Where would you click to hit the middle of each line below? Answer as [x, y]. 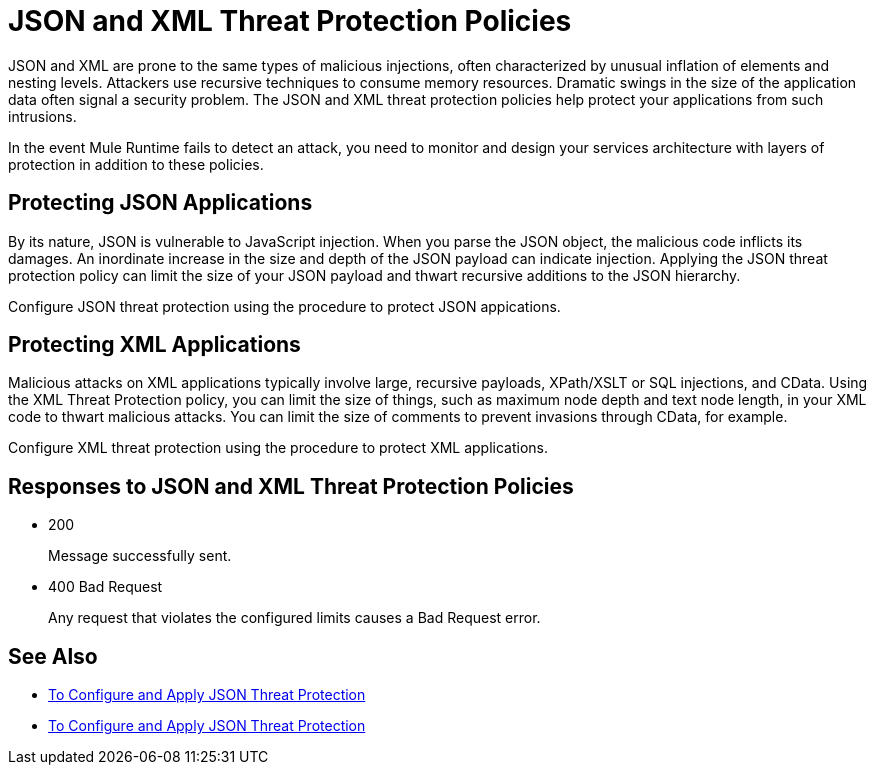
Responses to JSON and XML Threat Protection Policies [291, 486]
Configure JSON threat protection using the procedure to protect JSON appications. [284, 306]
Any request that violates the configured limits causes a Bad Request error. [294, 618]
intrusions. [42, 116]
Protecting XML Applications [154, 345]
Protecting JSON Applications [160, 203]
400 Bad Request [105, 587]
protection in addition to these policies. [136, 164]
